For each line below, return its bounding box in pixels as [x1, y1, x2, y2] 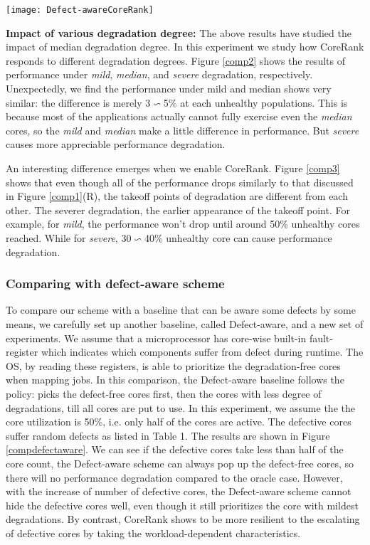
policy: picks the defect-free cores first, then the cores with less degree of [6, 386, 322, 401]
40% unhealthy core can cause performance [144, 230, 332, 245]
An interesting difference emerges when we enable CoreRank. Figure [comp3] [6, 161, 340, 175]
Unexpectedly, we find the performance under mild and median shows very [6, 81, 332, 96]
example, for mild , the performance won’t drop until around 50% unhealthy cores [6, 216, 360, 231]
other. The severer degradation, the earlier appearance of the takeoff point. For [6, 202, 350, 217]
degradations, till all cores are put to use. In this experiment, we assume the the [6, 400, 355, 415]
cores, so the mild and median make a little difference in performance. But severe [6, 122, 359, 137]
